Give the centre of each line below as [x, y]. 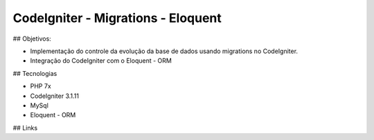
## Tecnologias [35, 73]
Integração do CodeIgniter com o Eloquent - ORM [101, 61]
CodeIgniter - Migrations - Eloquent [117, 18]
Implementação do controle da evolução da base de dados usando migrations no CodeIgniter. [164, 51]
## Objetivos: [32, 39]
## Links [25, 128]
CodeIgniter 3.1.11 [55, 96]
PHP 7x [41, 86]
